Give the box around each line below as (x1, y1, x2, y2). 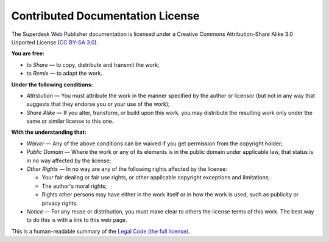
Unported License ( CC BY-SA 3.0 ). (11, 38, 99, 46)
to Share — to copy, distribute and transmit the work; (26, 61, 160, 68)
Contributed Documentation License (11, 9, 200, 22)
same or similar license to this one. (26, 117, 114, 125)
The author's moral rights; (41, 182, 107, 190)
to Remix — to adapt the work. (26, 70, 103, 77)
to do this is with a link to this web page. (26, 216, 127, 224)
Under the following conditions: (11, 81, 93, 88)
